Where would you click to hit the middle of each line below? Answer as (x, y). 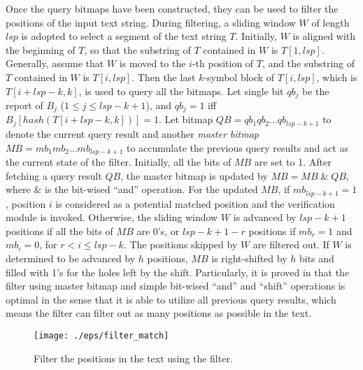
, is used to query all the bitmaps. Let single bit (181, 91)
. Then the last (164, 77)
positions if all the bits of (59, 230)
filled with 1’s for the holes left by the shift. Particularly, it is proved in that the (178, 272)
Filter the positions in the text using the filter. (133, 358)
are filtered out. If (291, 244)
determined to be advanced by (71, 258)
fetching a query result (54, 175)
